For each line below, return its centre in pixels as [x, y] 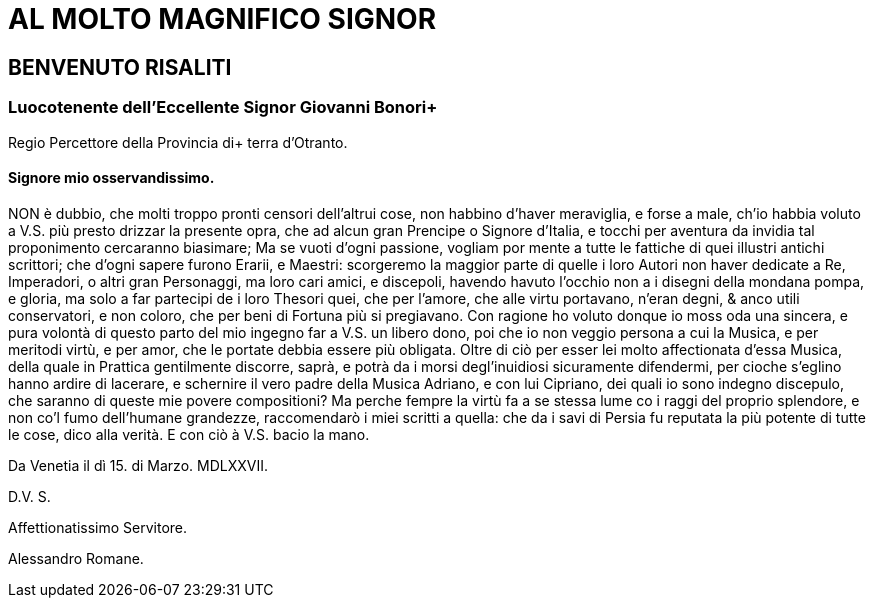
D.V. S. [29, 496]
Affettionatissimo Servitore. [98, 527]
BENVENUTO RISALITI [120, 67]
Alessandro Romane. [76, 558]
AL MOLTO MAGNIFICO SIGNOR [222, 19]
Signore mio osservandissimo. [111, 178]
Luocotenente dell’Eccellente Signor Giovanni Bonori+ [223, 107]
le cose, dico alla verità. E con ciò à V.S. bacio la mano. [189, 434]
